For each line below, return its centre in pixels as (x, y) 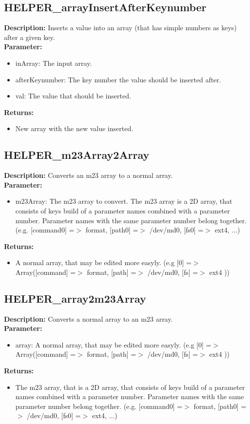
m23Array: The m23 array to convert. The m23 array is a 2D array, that (124, 201)
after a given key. (29, 37)
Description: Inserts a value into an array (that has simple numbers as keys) (120, 28)
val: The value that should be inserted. (73, 96)
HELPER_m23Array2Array (77, 155)
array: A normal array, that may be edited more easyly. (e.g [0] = (113, 344)
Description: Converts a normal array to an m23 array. (88, 318)
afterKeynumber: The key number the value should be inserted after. (118, 79)
